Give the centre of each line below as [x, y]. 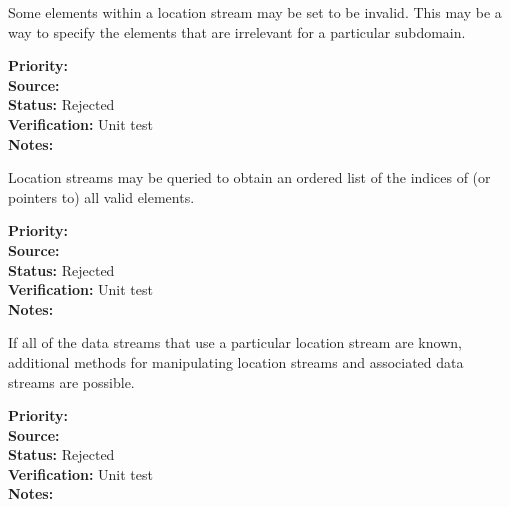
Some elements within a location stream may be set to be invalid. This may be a [255, 12]
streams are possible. [71, 381]
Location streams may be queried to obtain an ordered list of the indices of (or [249, 177]
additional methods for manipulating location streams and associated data [236, 361]
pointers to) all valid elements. [101, 196]
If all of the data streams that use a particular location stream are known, [235, 342]
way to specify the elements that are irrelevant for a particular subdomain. [237, 31]
